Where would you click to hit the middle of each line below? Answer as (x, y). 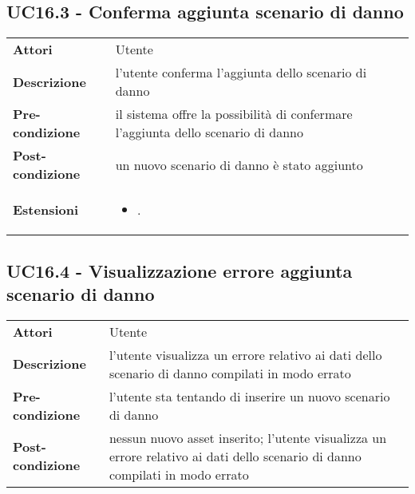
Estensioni (46, 210)
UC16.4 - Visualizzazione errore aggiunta (180, 270)
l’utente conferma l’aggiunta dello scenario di (241, 73)
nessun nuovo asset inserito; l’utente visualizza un (248, 437)
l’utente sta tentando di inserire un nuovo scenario (249, 396)
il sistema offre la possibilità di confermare (234, 114)
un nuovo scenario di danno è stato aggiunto (239, 164)
